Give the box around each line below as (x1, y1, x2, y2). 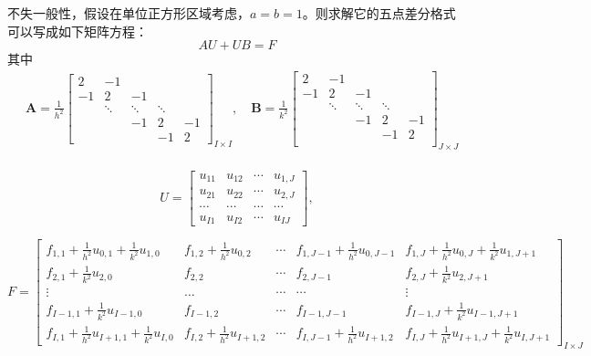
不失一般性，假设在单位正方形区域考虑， (7, 4, 250, 22)
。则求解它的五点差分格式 (302, 4, 456, 22)
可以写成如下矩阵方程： (7, 21, 148, 40)
